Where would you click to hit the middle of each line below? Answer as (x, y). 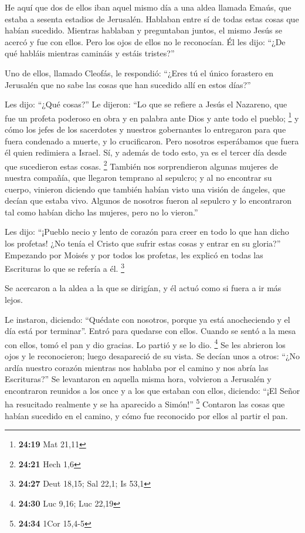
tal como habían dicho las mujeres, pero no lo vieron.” (101, 212)
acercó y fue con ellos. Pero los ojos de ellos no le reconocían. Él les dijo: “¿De (145, 41)
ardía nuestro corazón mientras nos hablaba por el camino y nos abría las (137, 367)
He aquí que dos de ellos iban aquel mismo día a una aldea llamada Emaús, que (148, 7)
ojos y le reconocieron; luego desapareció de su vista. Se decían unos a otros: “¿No (152, 356)
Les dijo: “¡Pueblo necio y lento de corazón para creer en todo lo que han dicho (147, 232)
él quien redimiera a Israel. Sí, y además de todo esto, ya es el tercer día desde (146, 152)
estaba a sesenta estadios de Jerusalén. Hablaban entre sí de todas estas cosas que (152, 18)
